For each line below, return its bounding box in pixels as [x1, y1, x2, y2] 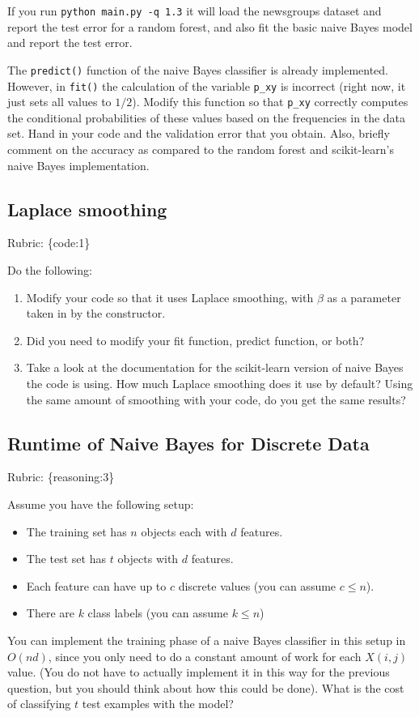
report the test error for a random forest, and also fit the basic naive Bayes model [7, 18, 413, 35]
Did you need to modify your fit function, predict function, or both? [26, 331, 365, 348]
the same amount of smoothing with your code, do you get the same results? [26, 391, 406, 408]
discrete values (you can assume [178, 577, 336, 594]
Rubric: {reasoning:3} [7, 468, 115, 485]
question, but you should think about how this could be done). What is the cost [7, 679, 404, 696]
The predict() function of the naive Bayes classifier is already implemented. [7, 61, 388, 78]
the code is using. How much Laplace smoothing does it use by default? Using [26, 374, 413, 391]
